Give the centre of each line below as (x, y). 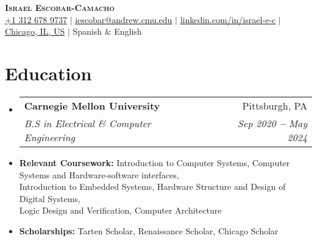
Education (48, 73)
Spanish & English (107, 31)
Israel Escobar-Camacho (60, 7)
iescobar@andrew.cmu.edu (124, 19)
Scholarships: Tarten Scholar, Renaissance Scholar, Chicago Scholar (149, 230)
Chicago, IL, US (35, 31)
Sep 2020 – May (272, 123)
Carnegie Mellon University (92, 105)
